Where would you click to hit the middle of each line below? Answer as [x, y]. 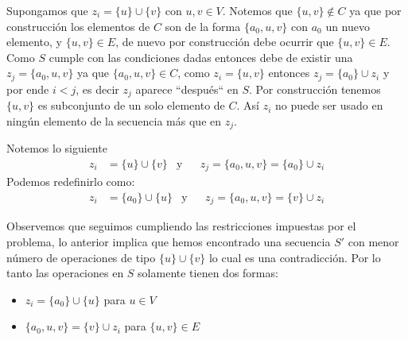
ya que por [375, 10]
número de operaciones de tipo [81, 257]
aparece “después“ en [187, 89]
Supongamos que [47, 10]
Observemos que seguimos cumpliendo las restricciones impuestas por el [181, 226]
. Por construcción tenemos [315, 89]
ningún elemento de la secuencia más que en [114, 120]
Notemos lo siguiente [57, 148]
